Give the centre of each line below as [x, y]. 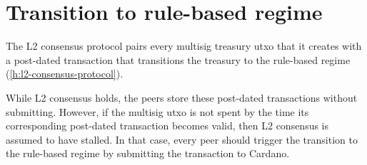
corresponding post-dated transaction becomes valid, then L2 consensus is [167, 126]
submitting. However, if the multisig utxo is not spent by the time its [157, 111]
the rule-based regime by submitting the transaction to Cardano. [148, 153]
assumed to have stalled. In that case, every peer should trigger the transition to [182, 139]
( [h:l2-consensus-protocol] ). [65, 74]
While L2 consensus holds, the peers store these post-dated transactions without [182, 97]
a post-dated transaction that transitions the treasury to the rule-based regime [178, 59]
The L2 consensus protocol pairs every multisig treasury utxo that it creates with [184, 46]
